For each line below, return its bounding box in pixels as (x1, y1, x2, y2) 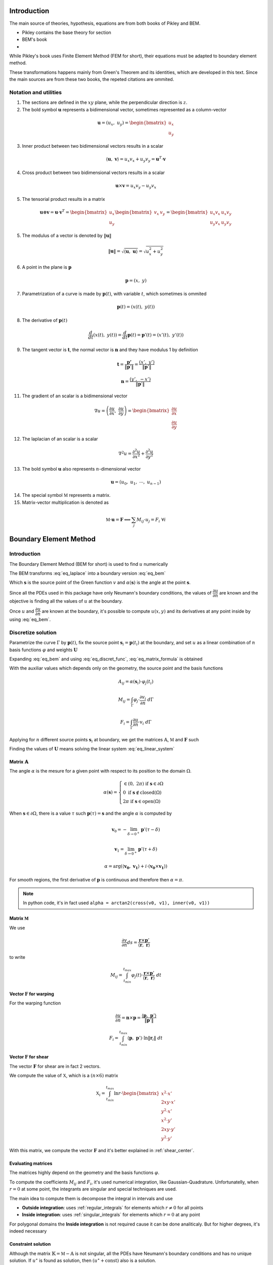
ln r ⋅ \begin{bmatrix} (114, 1090, 160, 1097)
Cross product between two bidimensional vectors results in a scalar (22, 170, 165, 176)
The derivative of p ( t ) (22, 317, 68, 323)
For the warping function (9, 1000, 61, 1006)
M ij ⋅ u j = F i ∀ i (136, 517, 166, 524)
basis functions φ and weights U (9, 647, 78, 653)
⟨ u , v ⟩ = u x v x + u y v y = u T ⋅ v (106, 155, 166, 163)
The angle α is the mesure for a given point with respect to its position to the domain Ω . (9, 768, 192, 774)
